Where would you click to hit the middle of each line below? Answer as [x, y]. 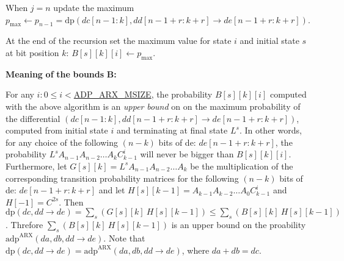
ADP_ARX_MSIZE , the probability [143, 94]
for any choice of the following [62, 142]
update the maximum [94, 7]
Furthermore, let [36, 166]
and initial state [269, 41]
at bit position [32, 52]
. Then [71, 202]
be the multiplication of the [242, 166]
